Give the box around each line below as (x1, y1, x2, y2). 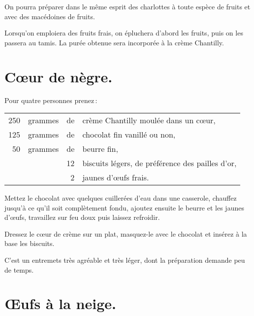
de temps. (4, 264, 34, 275)
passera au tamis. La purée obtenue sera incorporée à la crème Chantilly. (4, 37, 224, 47)
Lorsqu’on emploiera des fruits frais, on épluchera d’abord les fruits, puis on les (4, 28, 243, 38)
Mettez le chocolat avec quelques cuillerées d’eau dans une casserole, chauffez (4, 193, 237, 203)
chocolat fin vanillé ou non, (82, 129, 176, 140)
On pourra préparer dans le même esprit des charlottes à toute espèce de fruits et (4, 1, 251, 11)
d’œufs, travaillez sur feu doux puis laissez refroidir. (4, 212, 160, 222)
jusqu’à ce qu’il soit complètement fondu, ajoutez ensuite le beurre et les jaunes (4, 202, 244, 212)
